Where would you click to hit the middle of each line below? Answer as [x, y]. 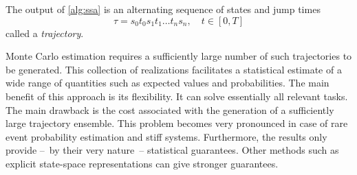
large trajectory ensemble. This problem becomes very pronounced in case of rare [177, 123]
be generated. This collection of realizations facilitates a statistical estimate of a [174, 69]
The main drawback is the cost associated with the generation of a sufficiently [170, 109]
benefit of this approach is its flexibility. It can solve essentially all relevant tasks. [177, 96]
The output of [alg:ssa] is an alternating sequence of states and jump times [163, 9]
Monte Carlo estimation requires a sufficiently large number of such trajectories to [179, 56]
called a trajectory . [45, 33]
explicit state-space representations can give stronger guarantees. [142, 163]
